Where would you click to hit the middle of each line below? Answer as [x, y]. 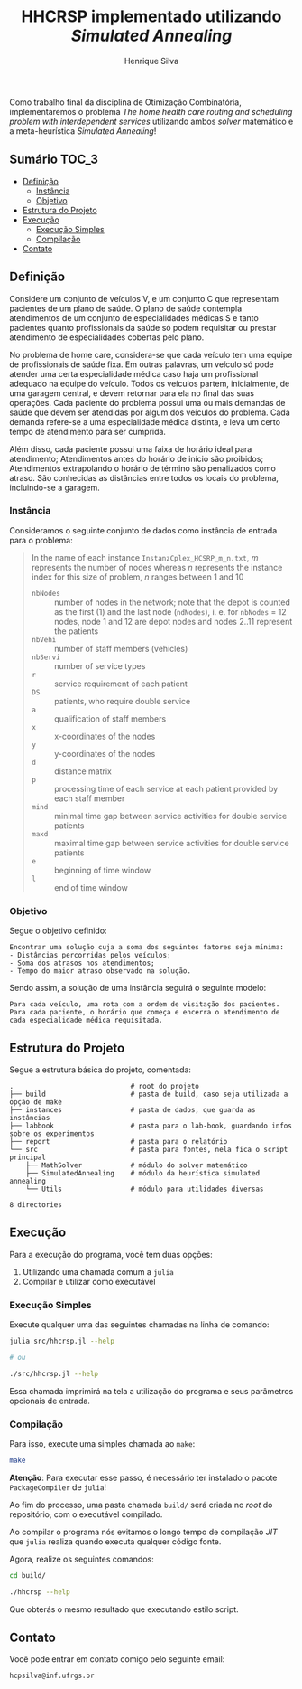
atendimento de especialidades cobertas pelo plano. [107, 337]
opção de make [36, 1102]
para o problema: [41, 540]
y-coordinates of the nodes [105, 753]
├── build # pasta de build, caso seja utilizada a [149, 1094]
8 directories [36, 1204]
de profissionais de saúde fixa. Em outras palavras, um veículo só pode [142, 364]
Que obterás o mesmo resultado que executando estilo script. [124, 1609]
